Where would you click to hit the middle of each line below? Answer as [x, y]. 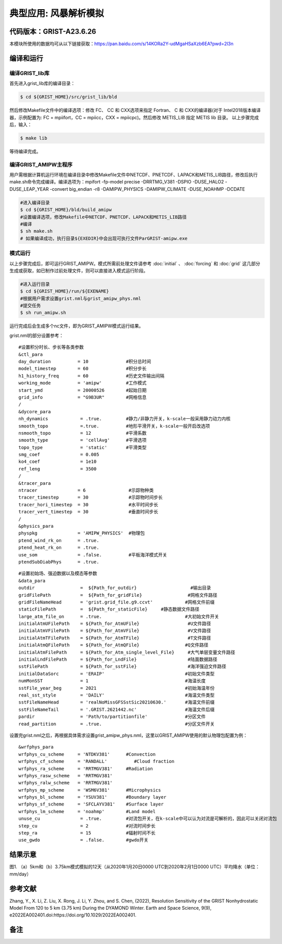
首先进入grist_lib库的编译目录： [42, 83]
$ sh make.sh [36, 231]
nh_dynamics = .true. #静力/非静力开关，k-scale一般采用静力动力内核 [125, 419]
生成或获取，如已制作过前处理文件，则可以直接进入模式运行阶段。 [79, 271]
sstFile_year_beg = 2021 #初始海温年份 [117, 688]
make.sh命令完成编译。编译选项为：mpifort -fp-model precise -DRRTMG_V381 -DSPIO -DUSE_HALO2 [117, 182]
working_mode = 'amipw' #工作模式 [83, 383]
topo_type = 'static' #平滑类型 [83, 447]
